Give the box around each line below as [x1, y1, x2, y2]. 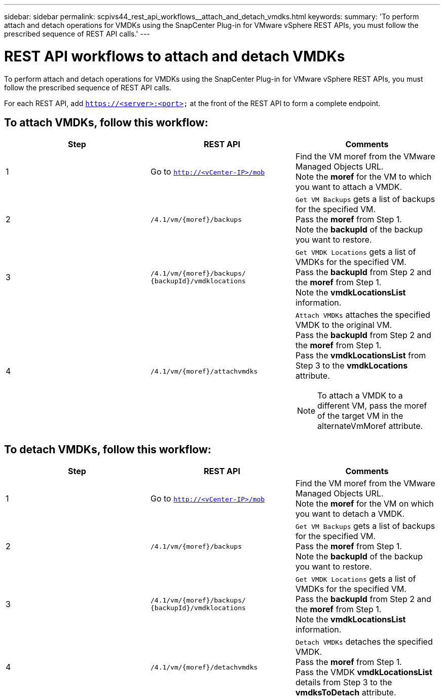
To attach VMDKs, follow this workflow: [4, 116, 208, 129]
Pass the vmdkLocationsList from [295, 350, 426, 361]
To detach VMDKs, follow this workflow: [4, 443, 211, 456]
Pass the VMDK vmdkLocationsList [295, 667, 432, 678]
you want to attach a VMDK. [295, 182, 402, 192]
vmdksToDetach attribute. [295, 687, 396, 698]
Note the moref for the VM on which [295, 498, 434, 509]
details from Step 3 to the [295, 677, 392, 688]
